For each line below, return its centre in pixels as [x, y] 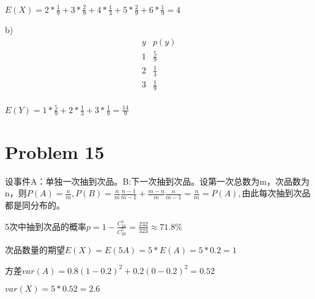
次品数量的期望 [35, 250]
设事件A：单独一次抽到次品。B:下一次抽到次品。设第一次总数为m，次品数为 [157, 181]
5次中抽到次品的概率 [46, 226]
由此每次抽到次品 [276, 193]
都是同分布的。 [35, 205]
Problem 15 [55, 151]
